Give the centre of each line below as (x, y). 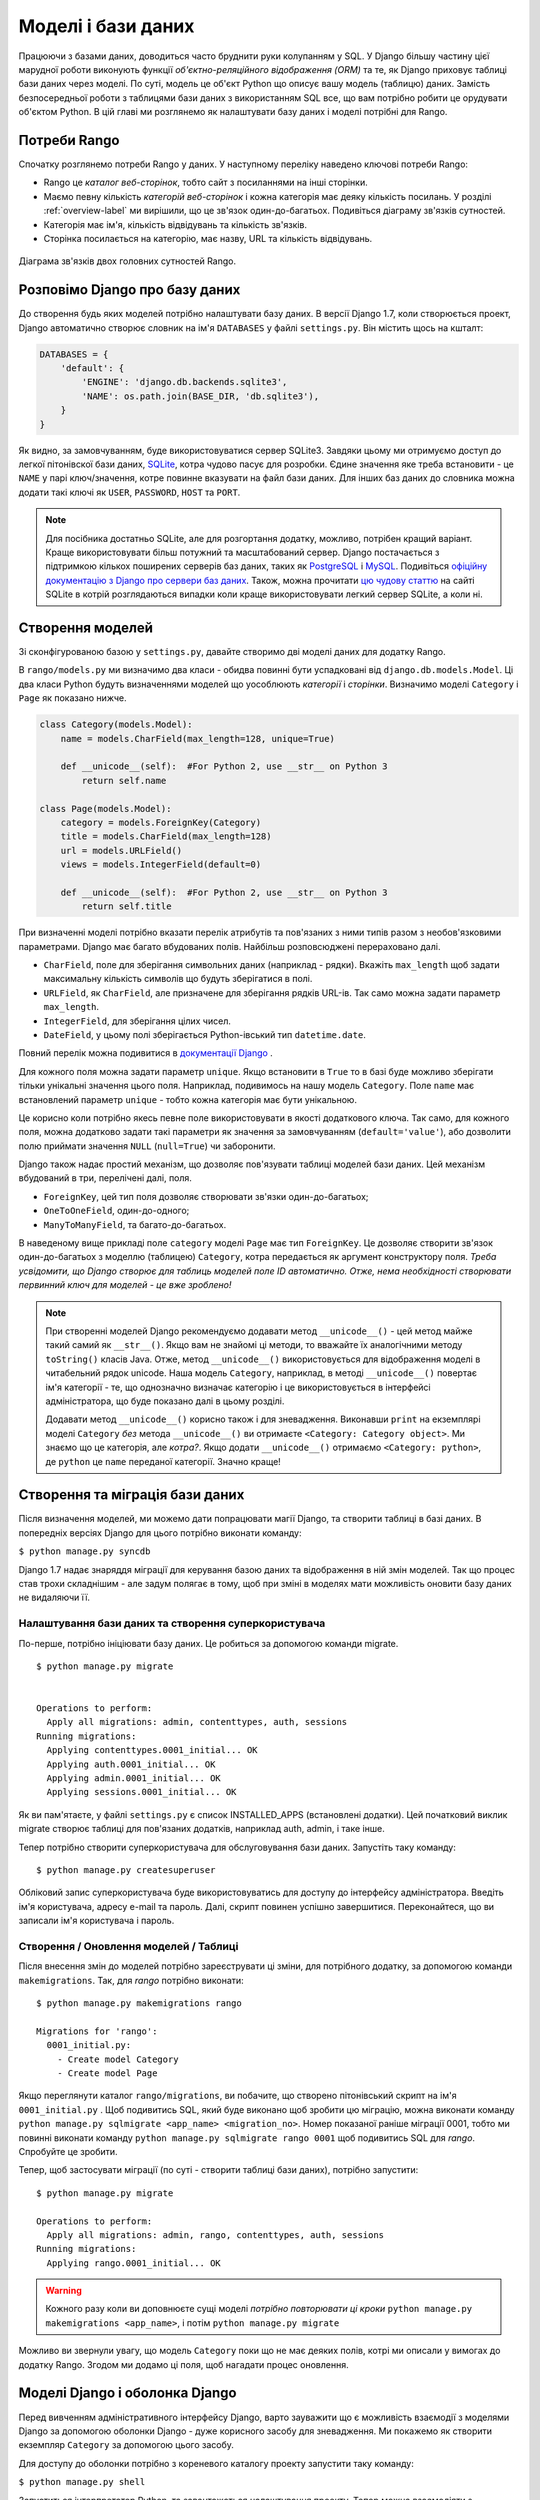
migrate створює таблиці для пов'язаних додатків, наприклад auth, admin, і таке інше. (201, 1829)
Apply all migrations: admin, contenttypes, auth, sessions (197, 1722)
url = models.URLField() (121, 850)
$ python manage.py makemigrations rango (139, 2003)
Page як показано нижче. (72, 698)
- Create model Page (107, 2073)
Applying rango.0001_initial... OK (134, 2263)
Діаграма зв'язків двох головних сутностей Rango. (127, 261)
